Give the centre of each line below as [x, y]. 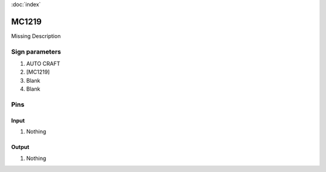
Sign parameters [36, 51]
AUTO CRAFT [43, 64]
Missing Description [36, 36]
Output [20, 147]
